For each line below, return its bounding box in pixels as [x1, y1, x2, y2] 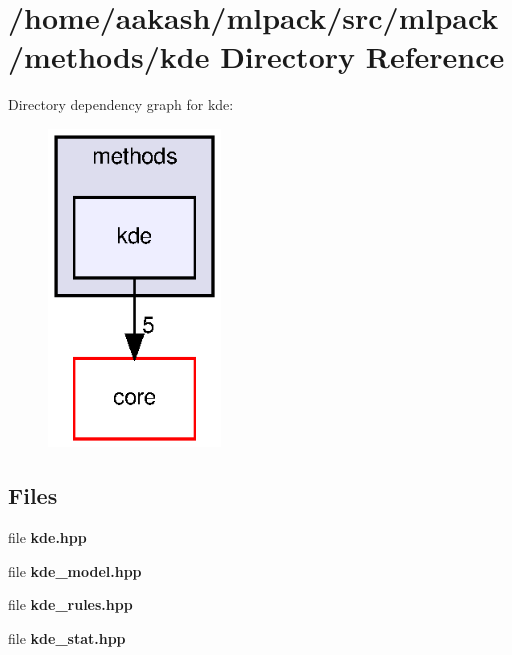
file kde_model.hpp [8, 560, 142, 581]
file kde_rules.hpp [8, 594, 133, 615]
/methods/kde [8, 36, 210, 77]
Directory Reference [220, 36, 505, 77]
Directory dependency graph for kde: [8, 94, 234, 115]
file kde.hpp [8, 527, 87, 548]
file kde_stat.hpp [8, 627, 126, 648]
